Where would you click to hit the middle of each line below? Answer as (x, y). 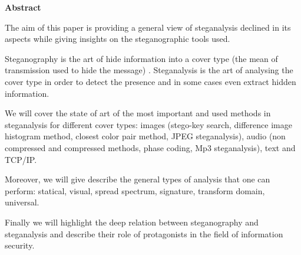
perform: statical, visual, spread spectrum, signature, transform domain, (135, 190)
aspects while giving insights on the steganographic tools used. (118, 39)
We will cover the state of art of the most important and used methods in (138, 113)
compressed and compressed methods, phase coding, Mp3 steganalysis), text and (150, 147)
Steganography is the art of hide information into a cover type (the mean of (141, 58)
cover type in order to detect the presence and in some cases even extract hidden (150, 81)
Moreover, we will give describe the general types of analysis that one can (138, 179)
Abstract (23, 7)
